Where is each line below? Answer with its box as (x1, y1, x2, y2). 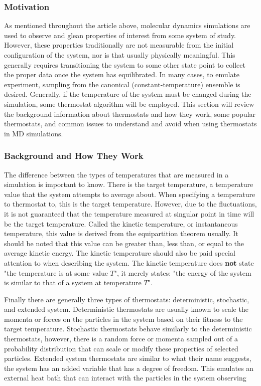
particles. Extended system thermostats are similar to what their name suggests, (4, 353, 251, 363)
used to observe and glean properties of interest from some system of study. (4, 30, 236, 40)
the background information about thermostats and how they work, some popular (4, 108, 255, 119)
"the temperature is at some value (4, 267, 108, 278)
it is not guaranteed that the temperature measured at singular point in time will (4, 208, 254, 219)
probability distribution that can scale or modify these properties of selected (4, 343, 238, 353)
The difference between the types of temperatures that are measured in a (4, 169, 229, 179)
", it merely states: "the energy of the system (114, 267, 251, 278)
